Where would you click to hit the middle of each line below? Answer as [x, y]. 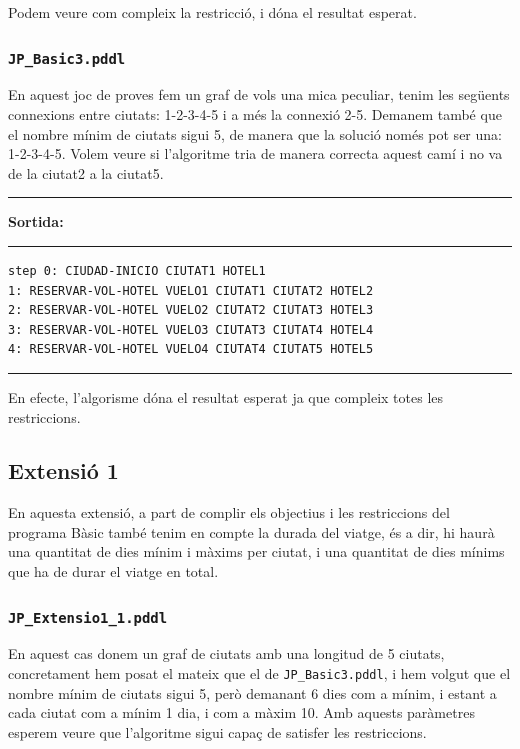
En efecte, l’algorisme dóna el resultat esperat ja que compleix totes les [226, 396]
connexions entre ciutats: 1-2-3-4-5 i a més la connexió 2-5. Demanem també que [255, 113]
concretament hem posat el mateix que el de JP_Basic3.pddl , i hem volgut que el [259, 673]
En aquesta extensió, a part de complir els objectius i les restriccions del [229, 512]
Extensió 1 [63, 470]
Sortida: [36, 221]
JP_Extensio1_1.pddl [88, 617]
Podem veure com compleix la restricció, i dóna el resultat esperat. [212, 12]
